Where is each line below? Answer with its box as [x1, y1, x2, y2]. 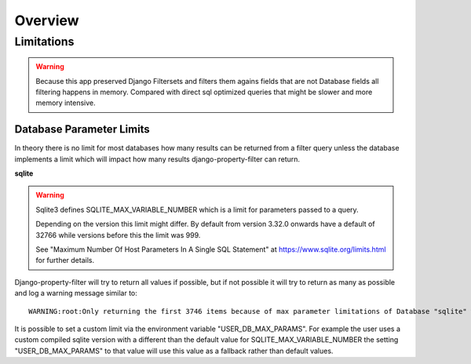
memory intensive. [35, 98, 96, 107]
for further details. [35, 256, 94, 265]
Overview [14, 12, 79, 29]
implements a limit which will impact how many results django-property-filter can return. [14, 154, 301, 164]
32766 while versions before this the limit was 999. [35, 230, 201, 239]
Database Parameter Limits [14, 122, 151, 136]
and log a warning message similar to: [14, 289, 137, 298]
